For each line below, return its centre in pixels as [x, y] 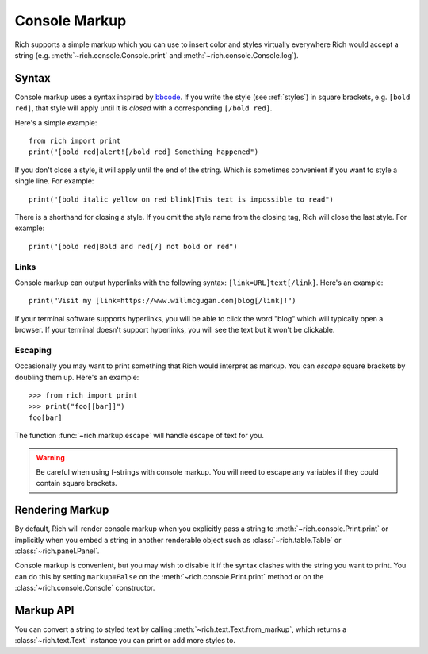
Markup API [44, 610]
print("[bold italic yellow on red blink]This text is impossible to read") [182, 199]
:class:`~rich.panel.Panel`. [57, 551]
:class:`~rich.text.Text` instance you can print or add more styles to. [125, 641]
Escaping [33, 350]
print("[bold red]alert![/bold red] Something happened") [144, 152]
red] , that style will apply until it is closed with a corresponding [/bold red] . [143, 108]
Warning [50, 457]
